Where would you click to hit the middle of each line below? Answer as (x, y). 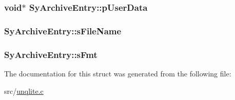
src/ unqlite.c (24, 91)
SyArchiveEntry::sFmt (51, 54)
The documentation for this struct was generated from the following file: (118, 73)
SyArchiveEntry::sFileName (63, 31)
